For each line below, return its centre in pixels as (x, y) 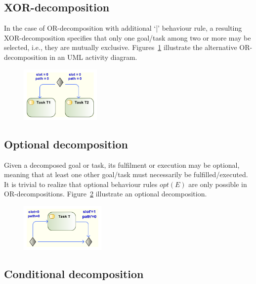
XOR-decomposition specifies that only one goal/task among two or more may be (128, 37)
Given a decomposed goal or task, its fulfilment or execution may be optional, (122, 165)
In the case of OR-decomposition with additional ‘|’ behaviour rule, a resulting (123, 28)
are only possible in (218, 184)
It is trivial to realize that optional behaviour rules (81, 184)
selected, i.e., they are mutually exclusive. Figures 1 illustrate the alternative (121, 47)
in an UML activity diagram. (93, 57)
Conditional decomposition (74, 274)
